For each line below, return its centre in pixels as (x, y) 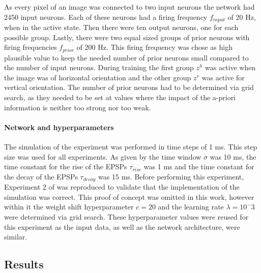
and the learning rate (191, 207)
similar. (16, 237)
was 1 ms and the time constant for (199, 166)
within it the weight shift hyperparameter (69, 207)
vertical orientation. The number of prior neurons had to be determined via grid (129, 87)
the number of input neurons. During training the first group (99, 67)
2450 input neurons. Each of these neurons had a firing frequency (106, 17)
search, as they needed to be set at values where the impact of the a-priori (120, 97)
